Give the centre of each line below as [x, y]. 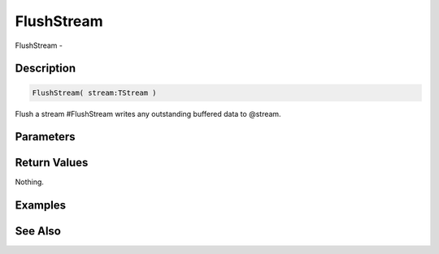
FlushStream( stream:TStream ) [95, 93]
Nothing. [30, 182]
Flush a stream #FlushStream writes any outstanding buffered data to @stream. [148, 114]
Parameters [45, 137]
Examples [41, 206]
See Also [38, 231]
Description [46, 69]
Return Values [52, 163]
